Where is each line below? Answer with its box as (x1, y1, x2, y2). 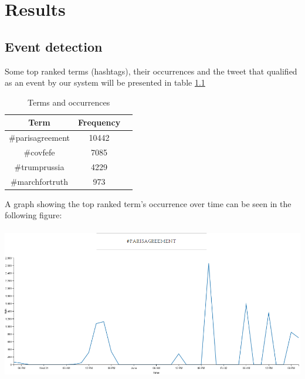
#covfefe (23, 146, 55, 158)
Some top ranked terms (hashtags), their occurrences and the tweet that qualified (5, 65, 297, 77)
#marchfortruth (10, 175, 69, 187)
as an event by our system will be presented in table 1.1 (5, 76, 205, 89)
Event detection (5, 37, 103, 55)
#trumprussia (14, 160, 65, 172)
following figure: (5, 209, 62, 221)
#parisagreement (9, 131, 70, 144)
